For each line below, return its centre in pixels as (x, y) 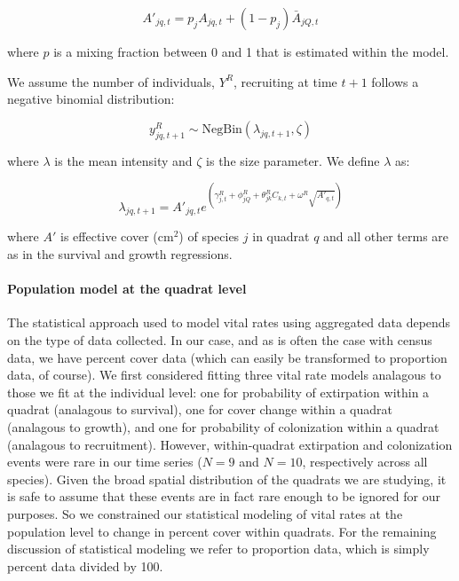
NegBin (222, 129)
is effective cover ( (109, 236)
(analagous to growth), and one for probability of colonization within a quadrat (223, 427)
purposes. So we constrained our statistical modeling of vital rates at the (205, 513)
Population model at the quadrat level (127, 289)
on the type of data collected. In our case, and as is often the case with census (220, 340)
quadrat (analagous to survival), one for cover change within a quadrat (200, 409)
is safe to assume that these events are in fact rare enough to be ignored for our (224, 496)
